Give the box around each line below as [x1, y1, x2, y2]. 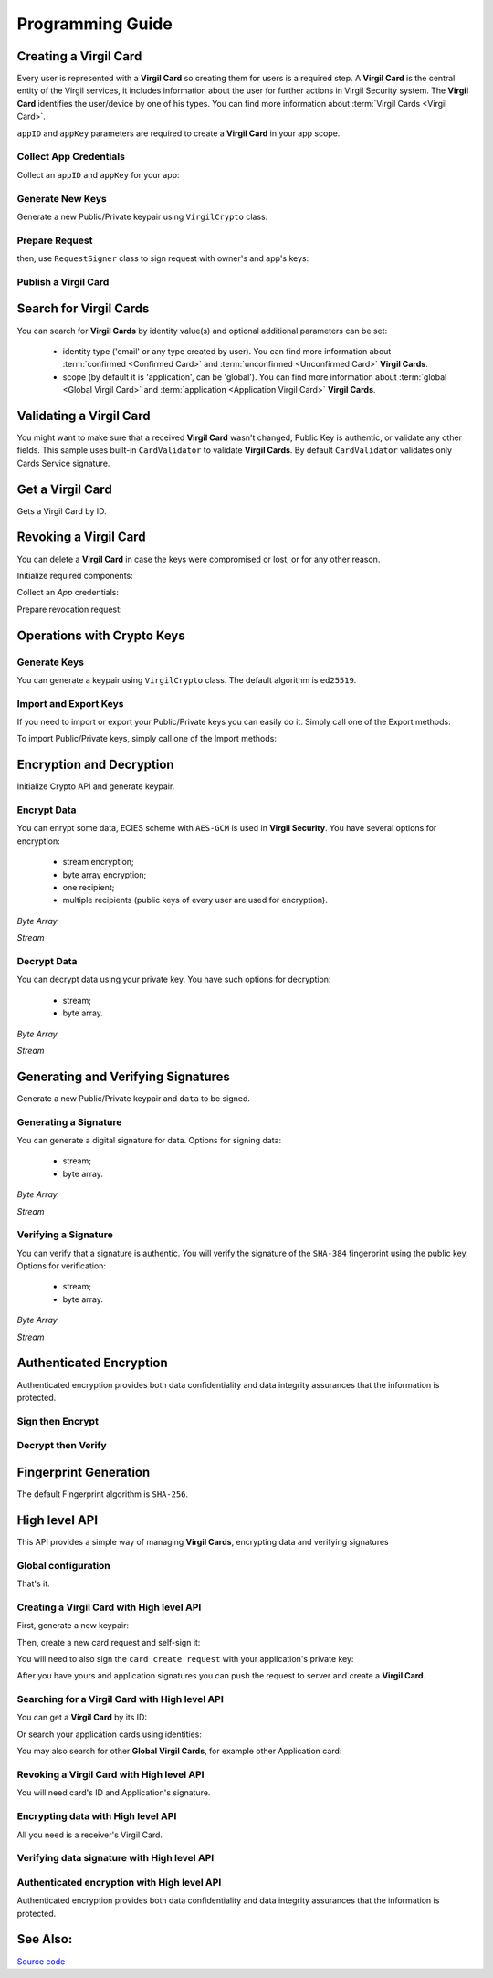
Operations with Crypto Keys [16, 627, 186, 643]
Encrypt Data [16, 804, 77, 816]
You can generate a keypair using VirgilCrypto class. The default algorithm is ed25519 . [16, 674, 357, 685]
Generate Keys [16, 656, 84, 668]
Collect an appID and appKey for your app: [16, 169, 180, 180]
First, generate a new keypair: [16, 1620, 130, 1631]
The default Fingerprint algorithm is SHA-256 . [16, 1489, 189, 1499]
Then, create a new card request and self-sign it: [16, 1636, 201, 1647]
